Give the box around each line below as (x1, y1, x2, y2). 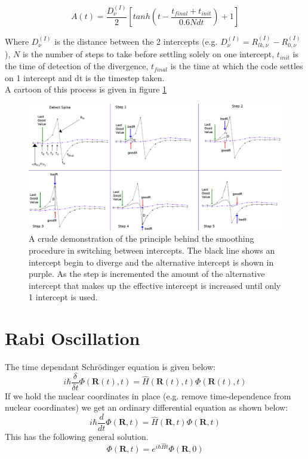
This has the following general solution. (5, 430, 149, 443)
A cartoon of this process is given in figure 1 (5, 83, 167, 96)
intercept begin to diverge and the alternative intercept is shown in (29, 255, 274, 268)
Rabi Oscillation (5, 326, 140, 350)
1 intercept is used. (29, 291, 98, 303)
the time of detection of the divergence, (5, 60, 149, 72)
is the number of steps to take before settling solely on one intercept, (22, 48, 275, 60)
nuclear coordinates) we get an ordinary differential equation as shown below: (5, 401, 288, 414)
